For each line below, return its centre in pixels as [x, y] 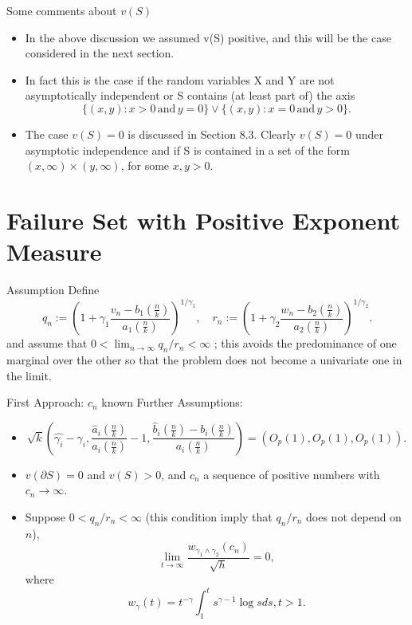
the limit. [29, 375]
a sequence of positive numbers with [292, 474]
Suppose [45, 516]
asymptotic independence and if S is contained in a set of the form [187, 149]
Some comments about [62, 10]
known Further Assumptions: [172, 402]
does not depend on [354, 516]
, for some [145, 165]
